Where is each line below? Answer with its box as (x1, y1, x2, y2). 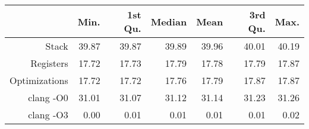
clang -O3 (28, 108, 68, 121)
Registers (30, 56, 68, 70)
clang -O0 (28, 91, 68, 104)
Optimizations (10, 73, 68, 87)
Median (150, 14, 187, 28)
